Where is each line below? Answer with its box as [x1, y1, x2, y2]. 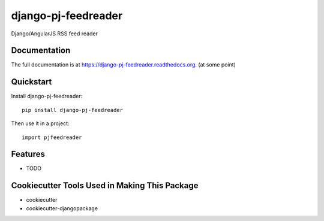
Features [11, 149, 45, 159]
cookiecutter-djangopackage [26, 204, 98, 212]
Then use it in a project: [11, 120, 70, 127]
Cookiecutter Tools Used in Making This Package [11, 180, 199, 191]
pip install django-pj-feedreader [22, 107, 123, 113]
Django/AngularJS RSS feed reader [11, 30, 98, 37]
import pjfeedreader [22, 134, 82, 141]
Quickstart [11, 77, 52, 87]
